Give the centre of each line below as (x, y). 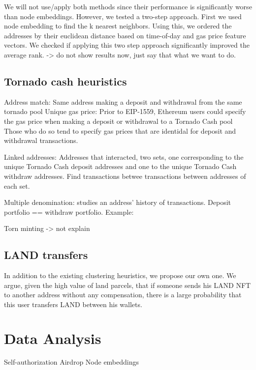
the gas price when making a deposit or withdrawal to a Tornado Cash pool (118, 121)
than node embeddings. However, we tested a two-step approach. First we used (123, 16)
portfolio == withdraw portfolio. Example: (69, 212)
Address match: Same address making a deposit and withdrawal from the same (123, 101)
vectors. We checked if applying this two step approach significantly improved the (127, 45)
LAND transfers (46, 255)
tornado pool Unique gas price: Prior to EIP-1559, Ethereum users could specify (125, 111)
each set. (17, 185)
